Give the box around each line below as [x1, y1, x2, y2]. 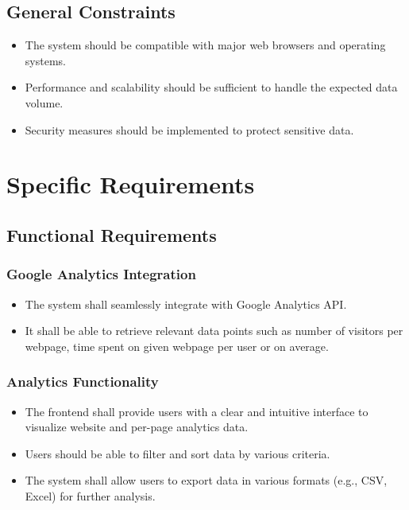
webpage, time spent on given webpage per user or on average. [25, 337, 329, 354]
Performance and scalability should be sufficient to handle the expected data [25, 79, 398, 95]
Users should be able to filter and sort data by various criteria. [25, 445, 330, 461]
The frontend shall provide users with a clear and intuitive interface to [25, 403, 368, 419]
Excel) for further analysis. [25, 487, 156, 504]
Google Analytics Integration [6, 264, 196, 284]
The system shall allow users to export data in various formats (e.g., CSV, [25, 472, 388, 489]
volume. [25, 94, 64, 111]
